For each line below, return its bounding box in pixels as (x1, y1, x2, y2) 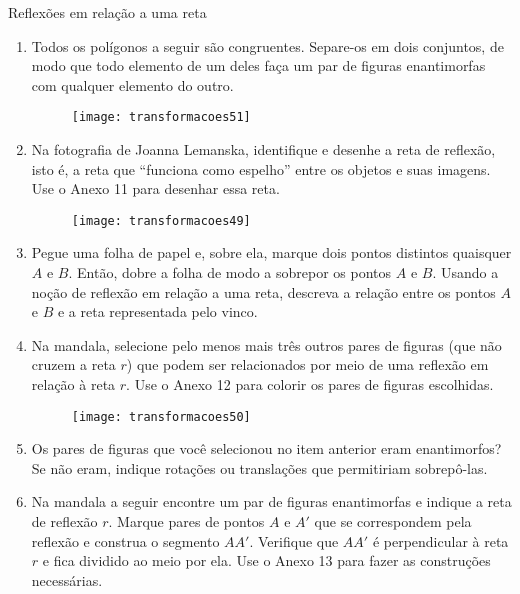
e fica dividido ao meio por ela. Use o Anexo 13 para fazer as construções (42, 550, 491, 571)
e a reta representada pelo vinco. (57, 301, 258, 322)
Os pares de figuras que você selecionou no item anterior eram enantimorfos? (31, 438, 502, 459)
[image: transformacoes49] (71, 213, 251, 228)
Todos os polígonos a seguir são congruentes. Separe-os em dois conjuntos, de (31, 35, 504, 56)
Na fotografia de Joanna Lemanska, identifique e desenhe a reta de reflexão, (31, 139, 496, 160)
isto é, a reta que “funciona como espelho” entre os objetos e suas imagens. (31, 158, 491, 179)
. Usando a (432, 262, 499, 283)
